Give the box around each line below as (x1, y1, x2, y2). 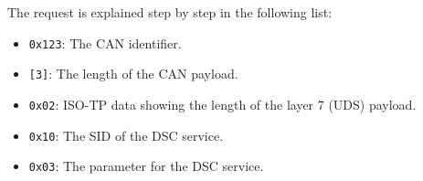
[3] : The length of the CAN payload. (28, 64, 238, 83)
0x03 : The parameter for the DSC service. (28, 156, 264, 176)
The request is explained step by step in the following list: (7, 3, 333, 21)
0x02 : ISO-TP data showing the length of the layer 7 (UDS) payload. (28, 94, 417, 113)
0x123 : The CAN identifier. (28, 33, 182, 52)
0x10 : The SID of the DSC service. (28, 125, 224, 144)
